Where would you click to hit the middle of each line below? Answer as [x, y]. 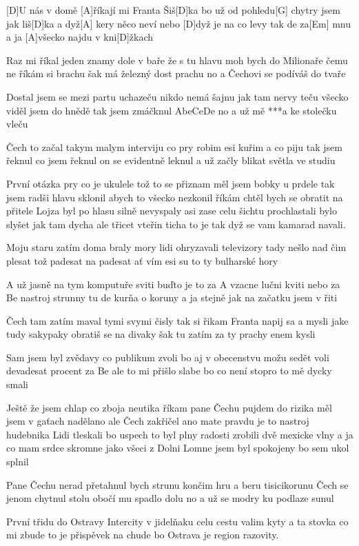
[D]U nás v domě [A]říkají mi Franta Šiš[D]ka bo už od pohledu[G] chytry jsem [173, 10]
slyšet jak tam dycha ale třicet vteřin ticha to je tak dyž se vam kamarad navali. [176, 224]
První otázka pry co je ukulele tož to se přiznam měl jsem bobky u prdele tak [171, 183]
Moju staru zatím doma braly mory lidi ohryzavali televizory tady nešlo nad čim [176, 247]
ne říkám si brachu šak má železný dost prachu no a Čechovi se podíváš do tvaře [176, 73]
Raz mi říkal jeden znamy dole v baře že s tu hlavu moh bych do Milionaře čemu [177, 60]
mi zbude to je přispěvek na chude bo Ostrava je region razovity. [143, 535]
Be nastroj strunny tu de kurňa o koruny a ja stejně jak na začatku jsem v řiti [172, 297]
